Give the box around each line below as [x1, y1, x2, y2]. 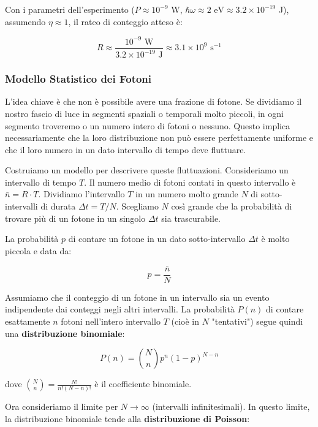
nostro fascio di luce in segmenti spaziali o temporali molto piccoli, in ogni [5, 107, 284, 119]
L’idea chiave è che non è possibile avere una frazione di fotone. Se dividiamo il [5, 95, 302, 108]
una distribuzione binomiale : [5, 327, 125, 339]
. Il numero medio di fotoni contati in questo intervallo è [84, 175, 296, 188]
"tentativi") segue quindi [211, 314, 303, 327]
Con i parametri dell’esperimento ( [5, 3, 135, 15]
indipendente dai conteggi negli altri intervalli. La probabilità [5, 303, 235, 316]
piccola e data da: [5, 244, 72, 257]
